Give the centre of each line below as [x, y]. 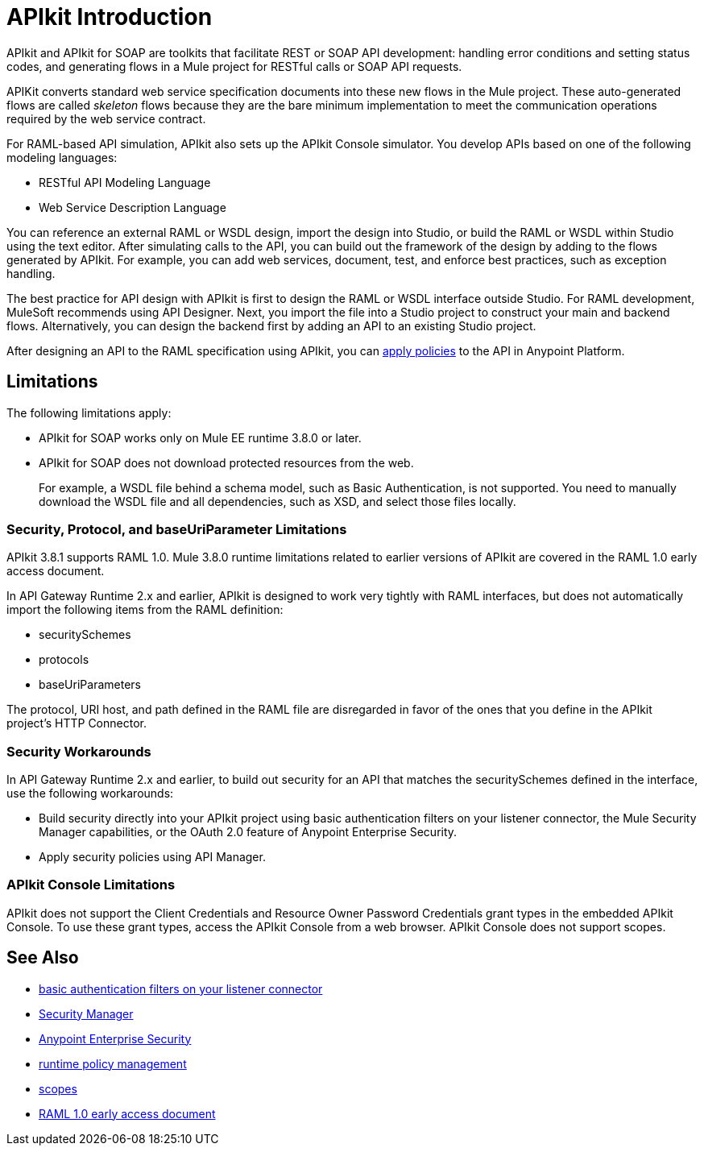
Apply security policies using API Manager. [152, 857]
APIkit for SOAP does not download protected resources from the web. [226, 462]
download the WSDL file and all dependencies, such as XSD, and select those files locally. [277, 501]
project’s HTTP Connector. [77, 723]
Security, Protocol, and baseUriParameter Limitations [177, 529]
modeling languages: [62, 157]
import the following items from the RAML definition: [145, 610]
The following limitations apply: [89, 412]
